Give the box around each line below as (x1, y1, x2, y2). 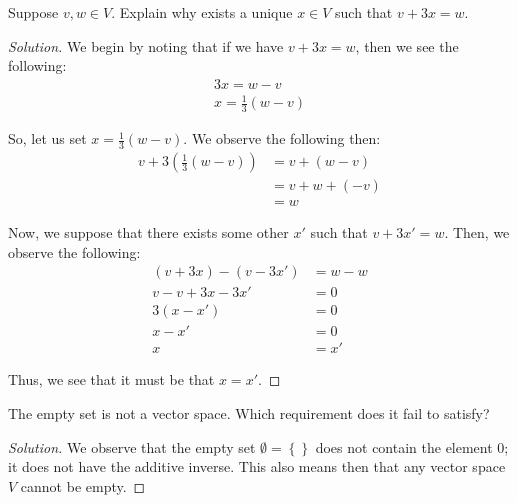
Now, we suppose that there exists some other (8, 222, 289, 243)
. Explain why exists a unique (111, 2, 293, 22)
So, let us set (8, 128, 87, 149)
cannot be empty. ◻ (20, 475, 146, 496)
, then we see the (355, 35, 459, 56)
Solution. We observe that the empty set (8, 436, 256, 457)
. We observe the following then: (183, 128, 381, 149)
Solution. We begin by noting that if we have (8, 35, 284, 56)
